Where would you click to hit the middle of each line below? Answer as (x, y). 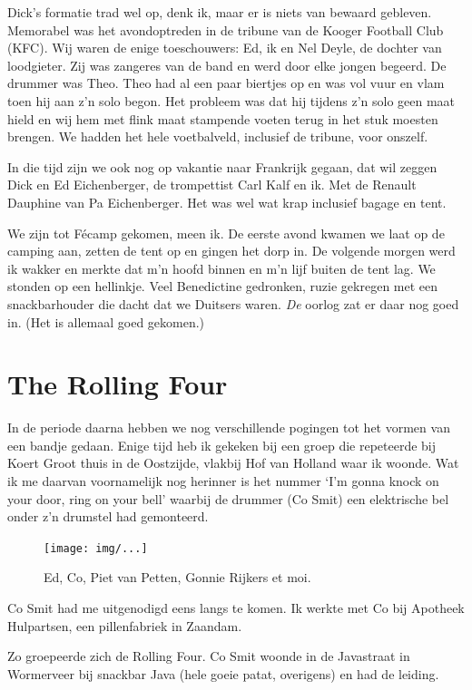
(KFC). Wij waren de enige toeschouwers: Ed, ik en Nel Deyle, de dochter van (225, 48)
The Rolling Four (118, 384)
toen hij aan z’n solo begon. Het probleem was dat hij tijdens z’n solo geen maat (231, 100)
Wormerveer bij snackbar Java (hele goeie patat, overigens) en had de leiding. (223, 673)
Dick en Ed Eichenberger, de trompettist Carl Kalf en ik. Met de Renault (212, 185)
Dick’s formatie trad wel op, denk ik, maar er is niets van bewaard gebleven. (220, 12)
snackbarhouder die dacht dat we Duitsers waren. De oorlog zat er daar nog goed (233, 303)
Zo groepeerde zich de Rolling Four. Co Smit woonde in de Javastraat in (209, 656)
